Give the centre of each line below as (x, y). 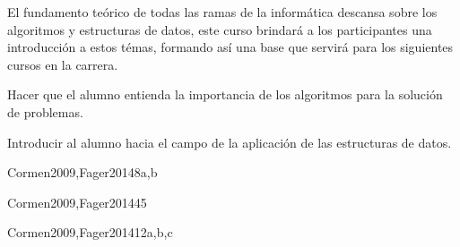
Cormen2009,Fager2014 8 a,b (82, 172)
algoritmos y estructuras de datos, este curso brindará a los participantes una (220, 29)
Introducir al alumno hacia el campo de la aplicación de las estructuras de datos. (230, 142)
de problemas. (45, 111)
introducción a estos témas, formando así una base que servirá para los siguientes (230, 47)
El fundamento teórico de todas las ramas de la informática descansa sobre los (222, 12)
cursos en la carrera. (63, 64)
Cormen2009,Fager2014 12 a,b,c (90, 232)
